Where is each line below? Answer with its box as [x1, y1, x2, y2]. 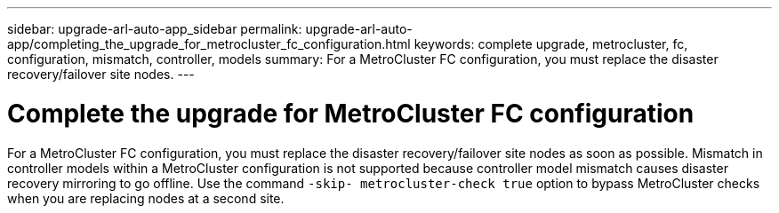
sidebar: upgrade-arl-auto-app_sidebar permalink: [7, 21, 302, 36]
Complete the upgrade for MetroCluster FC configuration [7, 98, 695, 129]
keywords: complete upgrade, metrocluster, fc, [414, 36, 688, 51]
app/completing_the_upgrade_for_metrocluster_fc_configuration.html [7, 36, 411, 51]
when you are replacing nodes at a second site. [7, 190, 285, 206]
